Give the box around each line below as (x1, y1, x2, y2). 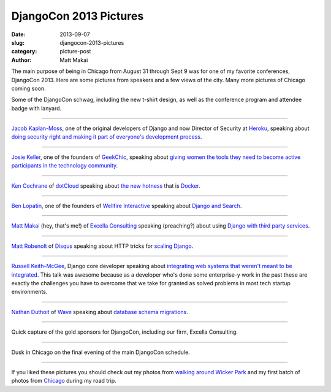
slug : (11, 39, 25, 46)
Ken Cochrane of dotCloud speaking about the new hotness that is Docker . (11, 182, 200, 190)
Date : (11, 31, 26, 38)
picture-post (59, 48, 91, 55)
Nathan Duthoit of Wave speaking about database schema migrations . (11, 308, 188, 315)
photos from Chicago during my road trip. (11, 377, 116, 385)
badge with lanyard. (11, 104, 62, 112)
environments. (11, 288, 48, 296)
